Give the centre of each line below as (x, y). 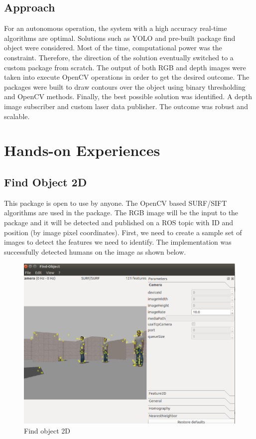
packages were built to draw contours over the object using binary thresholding (125, 86)
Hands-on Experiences (82, 150)
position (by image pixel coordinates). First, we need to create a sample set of (123, 232)
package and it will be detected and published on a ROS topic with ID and (119, 222)
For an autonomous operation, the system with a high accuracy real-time (116, 28)
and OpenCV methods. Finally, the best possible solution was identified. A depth (128, 96)
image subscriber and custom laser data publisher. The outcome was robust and (126, 106)
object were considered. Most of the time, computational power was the (113, 48)
